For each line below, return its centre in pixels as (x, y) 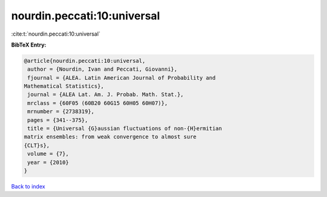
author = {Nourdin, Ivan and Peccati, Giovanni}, (103, 69)
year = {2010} (48, 162)
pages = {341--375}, (58, 120)
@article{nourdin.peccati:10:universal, (84, 61)
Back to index (28, 186)
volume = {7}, (48, 154)
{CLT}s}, (37, 145)
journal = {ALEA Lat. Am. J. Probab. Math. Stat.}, (106, 95)
